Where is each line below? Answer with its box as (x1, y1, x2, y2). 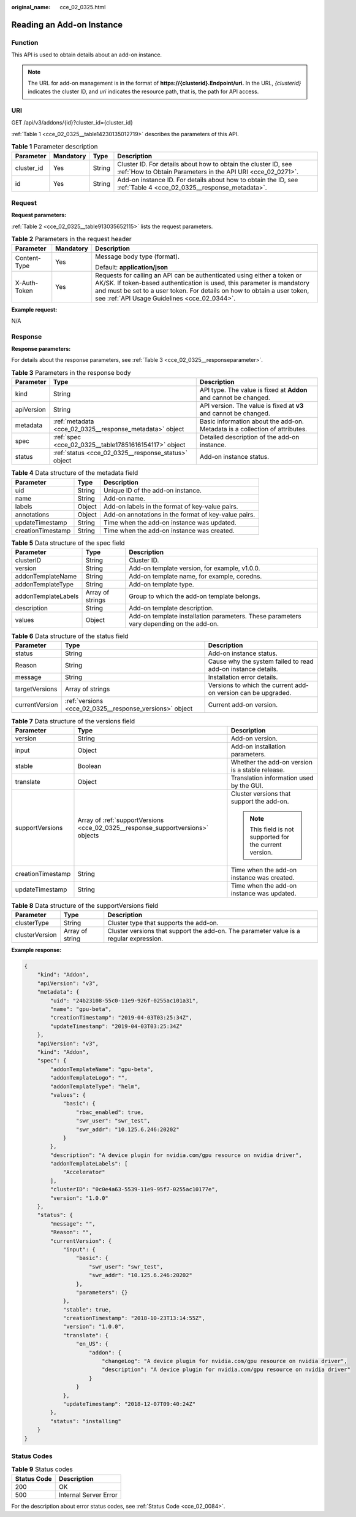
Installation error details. (208, 673, 278, 682)
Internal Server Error (58, 1491, 118, 1499)
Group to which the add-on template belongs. (129, 592, 260, 601)
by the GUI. (230, 781, 263, 789)
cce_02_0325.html (59, 4, 106, 10)
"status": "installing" (50, 1418, 122, 1424)
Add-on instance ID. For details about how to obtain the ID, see (117, 175, 298, 184)
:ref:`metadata (53, 417, 94, 426)
